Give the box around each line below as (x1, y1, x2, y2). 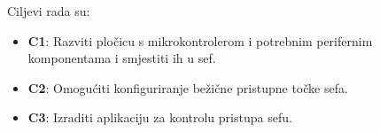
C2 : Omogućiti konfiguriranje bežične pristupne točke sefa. (27, 78, 348, 97)
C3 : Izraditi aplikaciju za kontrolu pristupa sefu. (27, 108, 292, 127)
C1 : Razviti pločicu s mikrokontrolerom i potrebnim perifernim (27, 31, 373, 50)
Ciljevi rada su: (7, 2, 90, 19)
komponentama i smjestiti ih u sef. (27, 49, 216, 67)
